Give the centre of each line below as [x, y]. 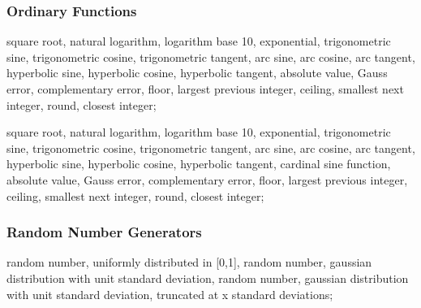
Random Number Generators [104, 232]
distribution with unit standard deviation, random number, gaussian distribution [208, 278]
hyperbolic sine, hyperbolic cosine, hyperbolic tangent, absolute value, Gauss [197, 73]
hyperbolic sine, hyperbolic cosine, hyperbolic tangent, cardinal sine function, [199, 164]
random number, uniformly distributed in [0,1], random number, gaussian [189, 262]
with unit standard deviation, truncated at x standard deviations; [170, 294]
